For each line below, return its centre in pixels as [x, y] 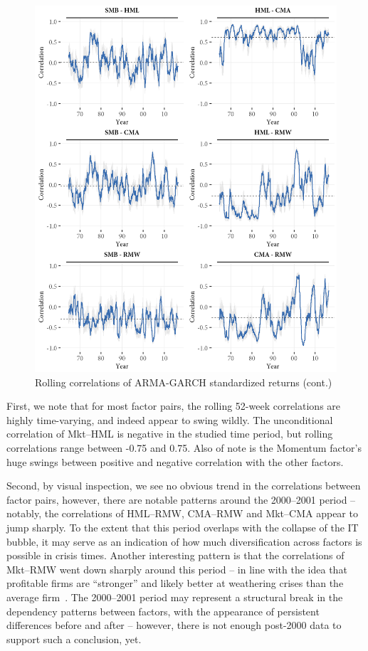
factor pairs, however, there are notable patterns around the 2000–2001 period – [181, 499]
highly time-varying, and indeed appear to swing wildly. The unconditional [170, 419]
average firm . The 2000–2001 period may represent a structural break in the [175, 597]
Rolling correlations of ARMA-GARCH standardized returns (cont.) [184, 382]
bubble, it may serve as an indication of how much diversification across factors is [184, 541]
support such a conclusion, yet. [74, 639]
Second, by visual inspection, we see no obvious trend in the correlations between [184, 486]
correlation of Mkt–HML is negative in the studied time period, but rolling [170, 434]
